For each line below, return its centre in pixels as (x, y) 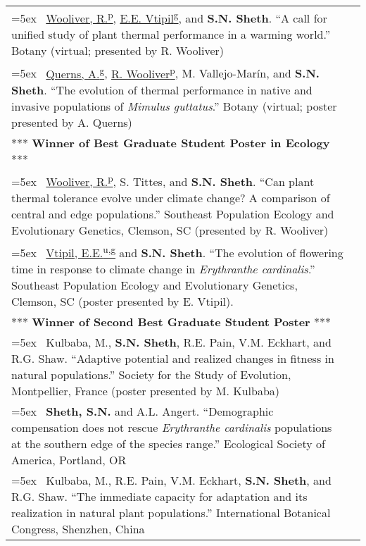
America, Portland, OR (69, 460)
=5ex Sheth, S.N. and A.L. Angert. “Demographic (143, 411)
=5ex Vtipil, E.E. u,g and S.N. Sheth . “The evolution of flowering (177, 252)
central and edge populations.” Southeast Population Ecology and (173, 213)
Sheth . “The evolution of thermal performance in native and (162, 89)
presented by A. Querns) (72, 122)
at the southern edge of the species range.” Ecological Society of (168, 444)
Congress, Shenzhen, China (78, 529)
